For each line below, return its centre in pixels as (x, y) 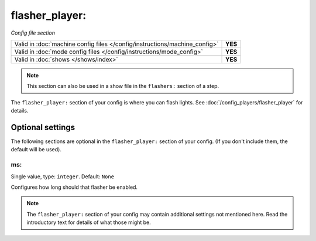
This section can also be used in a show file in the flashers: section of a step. (123, 86)
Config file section (33, 33)
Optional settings (43, 127)
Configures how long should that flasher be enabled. (74, 187)
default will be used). (36, 150)
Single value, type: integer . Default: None (62, 176)
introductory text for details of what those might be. (89, 222)
